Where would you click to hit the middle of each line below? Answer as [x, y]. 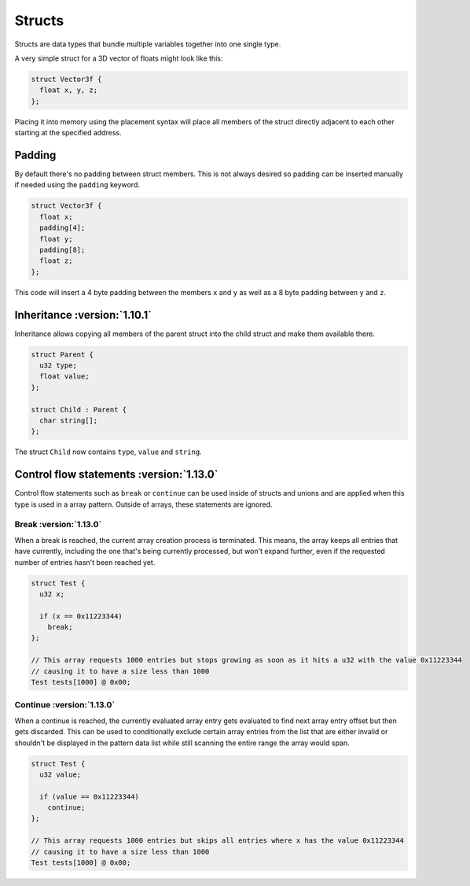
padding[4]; [62, 228]
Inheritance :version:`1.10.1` [83, 315]
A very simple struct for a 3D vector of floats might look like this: [119, 58]
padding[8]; [62, 249]
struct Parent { [62, 354]
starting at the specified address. [68, 133]
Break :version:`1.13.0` [58, 525]
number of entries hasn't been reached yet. [85, 562]
